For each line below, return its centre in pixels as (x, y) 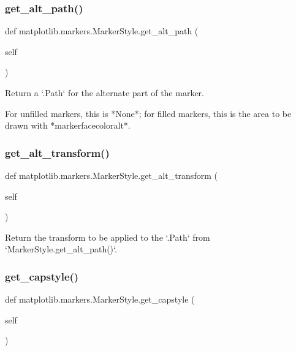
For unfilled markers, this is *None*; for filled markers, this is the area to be (148, 113)
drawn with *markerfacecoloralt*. (68, 125)
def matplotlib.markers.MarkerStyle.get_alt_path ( (102, 31)
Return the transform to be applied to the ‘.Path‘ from (108, 237)
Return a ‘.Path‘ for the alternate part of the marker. (104, 92)
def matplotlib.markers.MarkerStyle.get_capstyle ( (100, 299)
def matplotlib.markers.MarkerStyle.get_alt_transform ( (111, 175)
